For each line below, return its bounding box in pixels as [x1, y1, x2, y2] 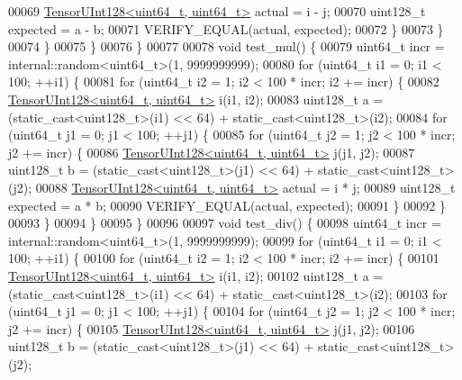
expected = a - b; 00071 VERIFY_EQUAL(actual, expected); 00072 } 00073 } [8, 19, 444, 38]
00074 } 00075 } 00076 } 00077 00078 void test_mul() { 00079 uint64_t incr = [8, 37, 445, 56]
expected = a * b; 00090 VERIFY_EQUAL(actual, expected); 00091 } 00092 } [8, 195, 446, 214]
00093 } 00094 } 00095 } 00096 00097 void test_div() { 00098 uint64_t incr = [8, 213, 441, 232]
